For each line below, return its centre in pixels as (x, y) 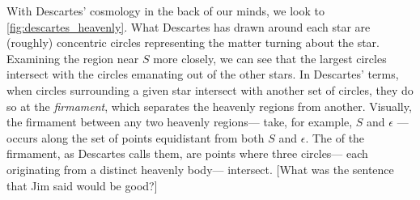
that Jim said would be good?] (82, 185)
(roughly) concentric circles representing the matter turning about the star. (193, 43)
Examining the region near (73, 58)
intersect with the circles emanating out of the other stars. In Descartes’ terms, (203, 74)
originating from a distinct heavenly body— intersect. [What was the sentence (200, 169)
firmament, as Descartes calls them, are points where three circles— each (187, 153)
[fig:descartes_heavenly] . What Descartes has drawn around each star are (189, 26)
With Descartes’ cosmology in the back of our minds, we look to (165, 11)
